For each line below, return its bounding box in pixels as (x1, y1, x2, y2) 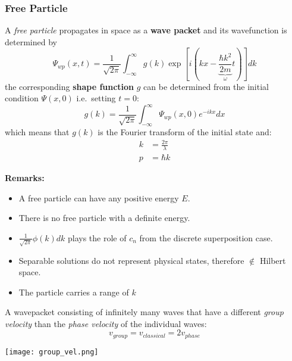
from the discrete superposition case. (139, 231, 273, 244)
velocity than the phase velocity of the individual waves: (5, 317, 207, 329)
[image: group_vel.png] (5, 347, 99, 356)
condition (5, 92, 39, 104)
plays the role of (68, 231, 127, 244)
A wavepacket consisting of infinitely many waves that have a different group (5, 306, 284, 318)
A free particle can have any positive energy (18, 191, 179, 204)
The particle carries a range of (18, 285, 129, 298)
